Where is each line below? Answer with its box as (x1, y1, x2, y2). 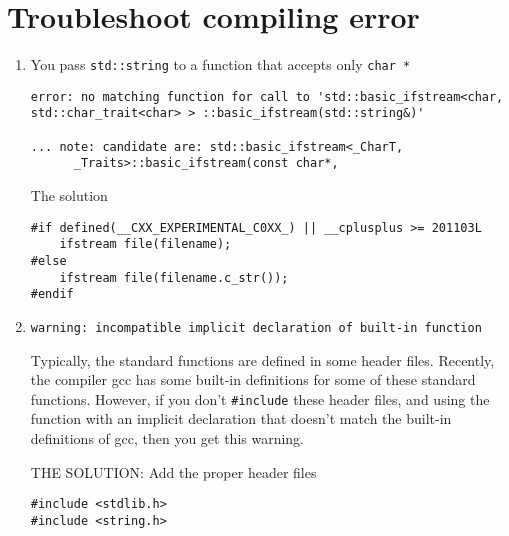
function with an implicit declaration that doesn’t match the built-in (30, 408, 452, 429)
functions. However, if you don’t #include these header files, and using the (30, 388, 490, 409)
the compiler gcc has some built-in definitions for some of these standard (30, 369, 476, 390)
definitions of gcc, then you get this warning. (30, 428, 305, 449)
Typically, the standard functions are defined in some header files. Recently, (30, 349, 495, 370)
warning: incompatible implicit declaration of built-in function (30, 320, 482, 335)
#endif (30, 287, 74, 302)
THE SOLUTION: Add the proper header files (30, 461, 317, 482)
